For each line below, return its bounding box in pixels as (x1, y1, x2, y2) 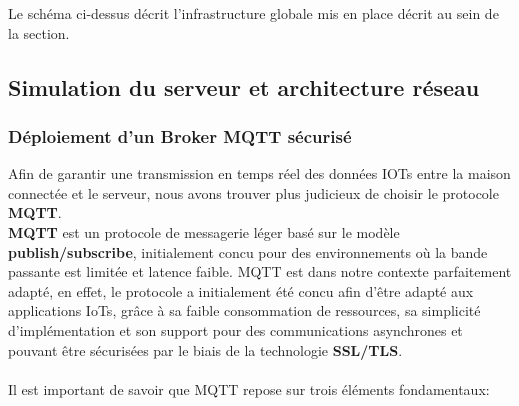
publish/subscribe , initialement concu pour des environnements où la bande (8, 241, 488, 262)
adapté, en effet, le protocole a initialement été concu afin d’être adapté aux (8, 280, 474, 301)
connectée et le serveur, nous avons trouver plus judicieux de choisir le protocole (8, 182, 499, 203)
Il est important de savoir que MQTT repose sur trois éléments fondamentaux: (8, 378, 490, 399)
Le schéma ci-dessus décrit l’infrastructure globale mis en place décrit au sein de (8, 3, 499, 23)
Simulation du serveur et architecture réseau (8, 71, 480, 102)
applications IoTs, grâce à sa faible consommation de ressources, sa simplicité (8, 300, 481, 321)
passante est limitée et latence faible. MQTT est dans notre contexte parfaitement (8, 261, 512, 282)
